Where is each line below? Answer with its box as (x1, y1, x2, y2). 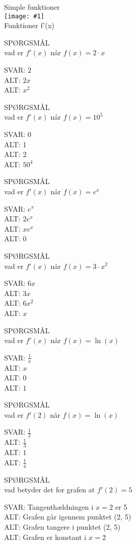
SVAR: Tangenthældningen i (4, 501, 94, 512)
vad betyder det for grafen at (4, 484, 95, 495)
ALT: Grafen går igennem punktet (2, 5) (4, 511, 131, 522)
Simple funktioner (4, 2, 60, 12)
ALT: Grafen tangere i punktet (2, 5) (4, 521, 121, 532)
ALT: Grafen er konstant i (4, 531, 86, 542)
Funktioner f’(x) (4, 20, 55, 31)
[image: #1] (4, 12, 44, 20)
